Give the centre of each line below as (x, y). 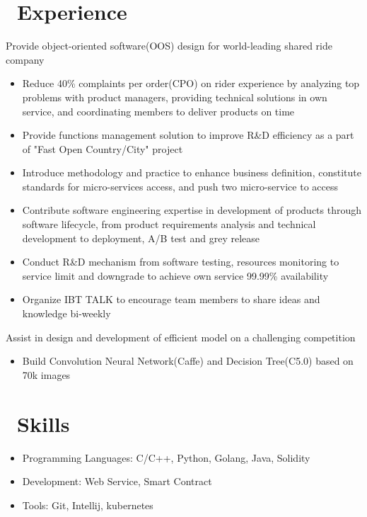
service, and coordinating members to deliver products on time (158, 111)
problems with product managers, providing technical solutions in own (175, 97)
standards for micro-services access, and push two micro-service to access (180, 186)
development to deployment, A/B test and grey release (141, 238)
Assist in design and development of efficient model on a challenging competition (181, 337)
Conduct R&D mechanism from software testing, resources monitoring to (181, 262)
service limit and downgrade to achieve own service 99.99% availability (175, 275)
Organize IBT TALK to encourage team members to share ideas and (171, 299)
